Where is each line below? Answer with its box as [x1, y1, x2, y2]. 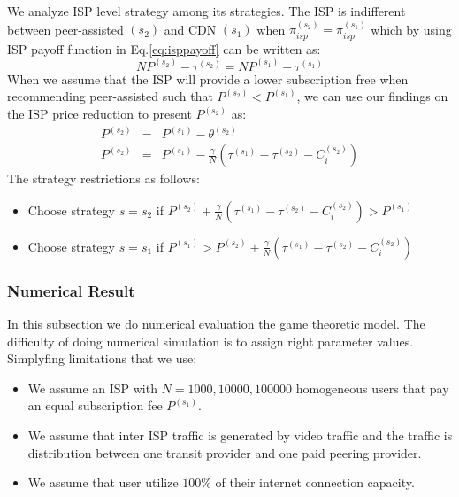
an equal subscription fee [27, 396, 163, 415]
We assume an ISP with [27, 378, 157, 397]
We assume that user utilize [27, 473, 179, 492]
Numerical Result [7, 279, 135, 301]
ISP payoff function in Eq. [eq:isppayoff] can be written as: [7, 39, 321, 58]
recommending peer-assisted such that [7, 87, 213, 105]
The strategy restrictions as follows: [7, 169, 200, 188]
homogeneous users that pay [295, 378, 449, 397]
